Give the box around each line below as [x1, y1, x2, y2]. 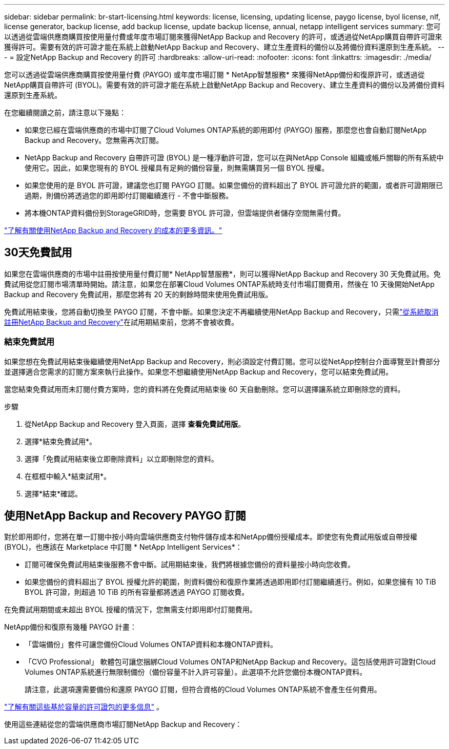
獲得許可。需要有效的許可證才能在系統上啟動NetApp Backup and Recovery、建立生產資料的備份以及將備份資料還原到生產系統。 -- [4, 43, 445, 51]
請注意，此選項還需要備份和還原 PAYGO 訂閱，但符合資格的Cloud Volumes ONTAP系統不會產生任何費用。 [25, 685, 381, 694]
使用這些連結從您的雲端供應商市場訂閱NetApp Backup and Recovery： [4, 720, 242, 729]
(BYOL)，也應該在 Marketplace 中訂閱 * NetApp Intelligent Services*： [4, 543, 242, 552]
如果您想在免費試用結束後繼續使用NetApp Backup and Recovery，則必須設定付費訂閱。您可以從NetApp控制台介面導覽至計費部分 [4, 357, 440, 366]
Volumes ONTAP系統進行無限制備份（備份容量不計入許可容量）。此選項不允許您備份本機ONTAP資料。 [25, 668, 367, 677]
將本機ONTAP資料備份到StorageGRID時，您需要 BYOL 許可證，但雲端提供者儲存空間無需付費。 [25, 209, 345, 217]
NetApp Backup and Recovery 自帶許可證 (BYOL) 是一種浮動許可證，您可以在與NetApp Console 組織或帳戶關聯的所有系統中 [25, 153, 444, 162]
